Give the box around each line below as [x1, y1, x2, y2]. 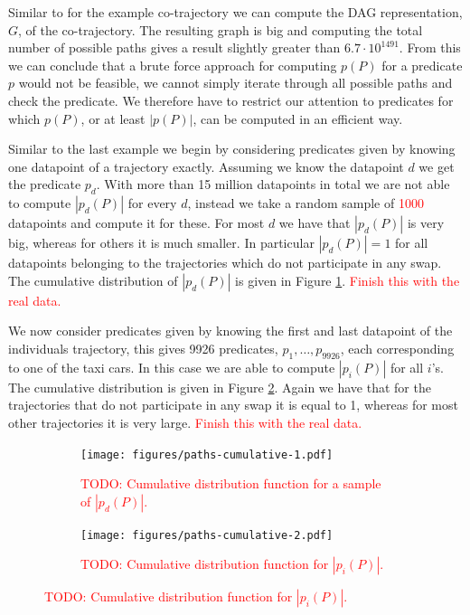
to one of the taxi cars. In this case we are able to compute [8, 357, 335, 376]
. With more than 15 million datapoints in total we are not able [96, 175, 450, 194]
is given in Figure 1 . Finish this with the [235, 270, 460, 289]
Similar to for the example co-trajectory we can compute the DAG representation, [8, 3, 463, 21]
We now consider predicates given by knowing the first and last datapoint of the [8, 321, 453, 340]
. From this [399, 38, 461, 57]
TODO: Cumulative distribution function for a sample [80, 474, 381, 493]
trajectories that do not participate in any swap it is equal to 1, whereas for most [8, 395, 458, 414]
